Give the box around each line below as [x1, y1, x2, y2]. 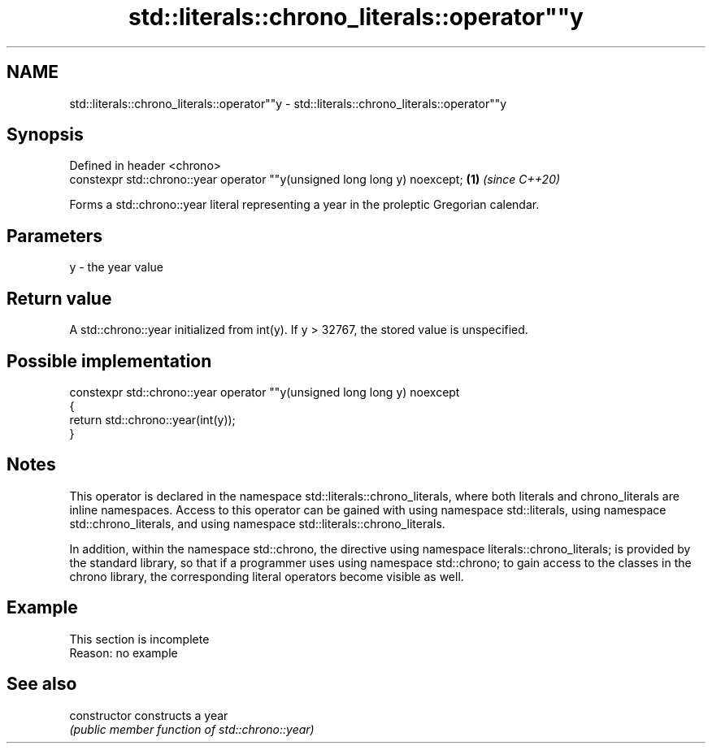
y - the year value [69, 260, 163, 275]
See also [7, 674, 77, 695]
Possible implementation [7, 350, 212, 371]
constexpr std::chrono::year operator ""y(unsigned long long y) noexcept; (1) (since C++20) [69, 172, 561, 187]
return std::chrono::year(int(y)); [69, 412, 236, 427]
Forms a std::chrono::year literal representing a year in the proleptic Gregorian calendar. [69, 197, 540, 212]
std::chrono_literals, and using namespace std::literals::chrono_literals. [69, 516, 445, 531]
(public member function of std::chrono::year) [69, 722, 315, 736]
